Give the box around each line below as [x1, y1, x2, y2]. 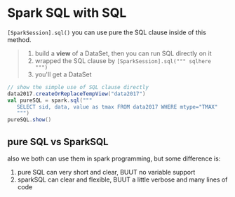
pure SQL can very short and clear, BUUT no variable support [17, 168, 196, 176]
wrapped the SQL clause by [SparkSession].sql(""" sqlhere [34, 56, 212, 64]
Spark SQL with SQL [7, 5, 127, 21]
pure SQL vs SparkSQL [7, 135, 109, 148]
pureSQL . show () [7, 116, 52, 123]
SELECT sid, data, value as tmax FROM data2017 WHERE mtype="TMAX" [16, 103, 218, 110]
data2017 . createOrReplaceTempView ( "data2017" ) [7, 90, 146, 97]
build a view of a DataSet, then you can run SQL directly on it [34, 49, 212, 57]
